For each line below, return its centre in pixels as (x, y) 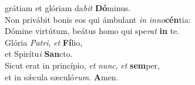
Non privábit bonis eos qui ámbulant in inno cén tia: (98, 19)
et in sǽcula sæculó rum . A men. (62, 76)
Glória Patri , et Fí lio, (44, 42)
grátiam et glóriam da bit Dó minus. (68, 8)
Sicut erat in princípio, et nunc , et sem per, (82, 65)
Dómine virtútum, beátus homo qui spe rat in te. (92, 31)
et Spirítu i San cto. (39, 54)
